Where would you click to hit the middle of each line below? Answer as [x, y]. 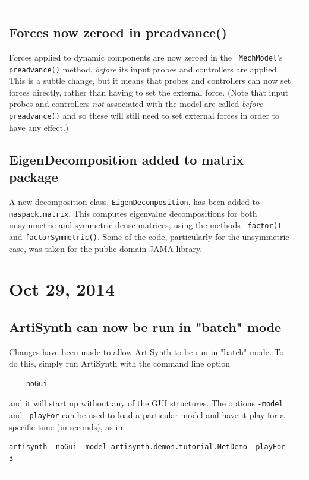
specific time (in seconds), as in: [67, 426]
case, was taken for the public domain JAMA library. [106, 248]
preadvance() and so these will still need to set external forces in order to [144, 116]
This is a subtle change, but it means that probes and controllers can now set [150, 80]
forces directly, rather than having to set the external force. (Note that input [149, 92]
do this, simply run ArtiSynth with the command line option [120, 363]
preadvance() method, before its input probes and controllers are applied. [144, 69]
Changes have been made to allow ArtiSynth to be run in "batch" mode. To [146, 351]
